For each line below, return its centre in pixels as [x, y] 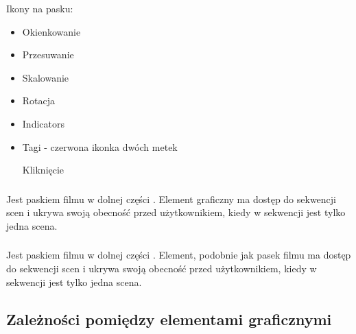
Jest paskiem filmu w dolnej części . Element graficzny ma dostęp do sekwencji [171, 199]
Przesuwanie [48, 55]
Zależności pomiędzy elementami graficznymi [169, 319]
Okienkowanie [51, 31]
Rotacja [39, 100]
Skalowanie [46, 77]
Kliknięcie [43, 170]
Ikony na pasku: [40, 8]
